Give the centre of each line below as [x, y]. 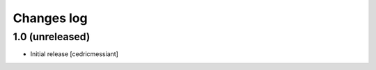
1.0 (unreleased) [52, 37]
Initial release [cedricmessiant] [74, 54]
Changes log [50, 18]
